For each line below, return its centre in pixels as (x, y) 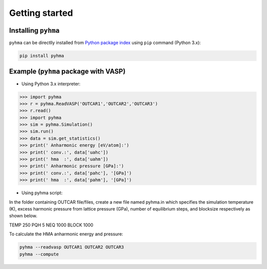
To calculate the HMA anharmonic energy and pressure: (66, 234)
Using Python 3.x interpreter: (51, 84)
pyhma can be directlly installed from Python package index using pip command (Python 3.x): (105, 43)
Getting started (41, 13)
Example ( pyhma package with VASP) (67, 72)
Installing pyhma (34, 30)
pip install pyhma (42, 56)
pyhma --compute (39, 254)
